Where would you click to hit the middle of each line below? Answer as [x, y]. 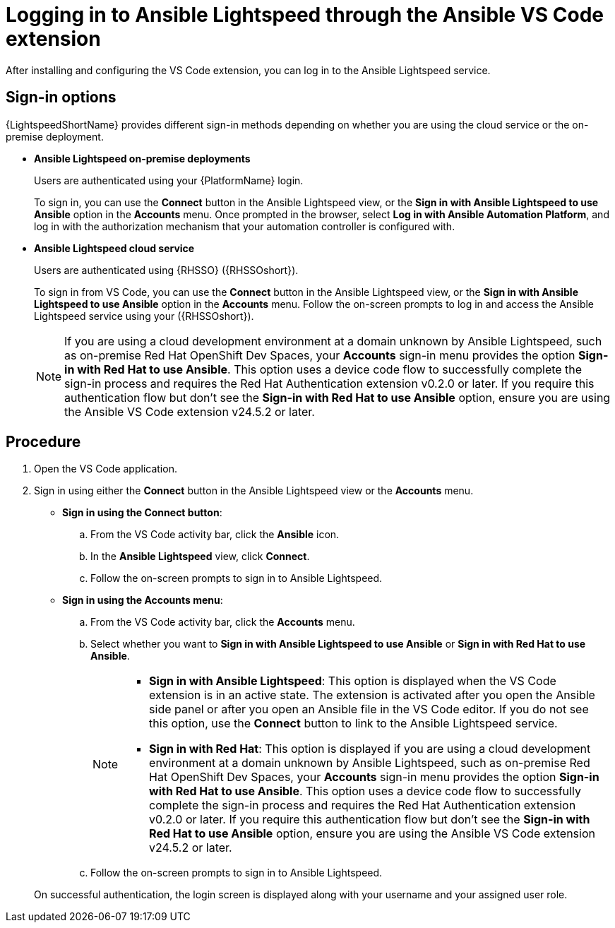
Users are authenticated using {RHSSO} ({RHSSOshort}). [166, 270]
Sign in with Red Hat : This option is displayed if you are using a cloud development [370, 749]
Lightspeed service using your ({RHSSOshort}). [144, 316]
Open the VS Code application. [106, 469]
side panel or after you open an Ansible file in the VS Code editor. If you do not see [369, 709]
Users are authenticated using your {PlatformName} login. [169, 180]
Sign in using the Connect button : [142, 513]
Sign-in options [61, 97]
